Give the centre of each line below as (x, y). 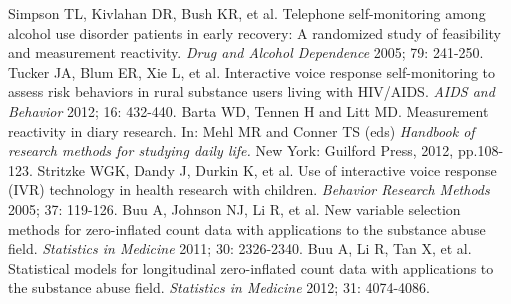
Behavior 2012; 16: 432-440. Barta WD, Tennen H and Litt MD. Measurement (248, 110)
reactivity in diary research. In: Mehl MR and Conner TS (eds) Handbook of (241, 130)
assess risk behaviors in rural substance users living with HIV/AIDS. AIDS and (251, 91)
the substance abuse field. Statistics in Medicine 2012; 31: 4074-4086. (219, 287)
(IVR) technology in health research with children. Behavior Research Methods (249, 189)
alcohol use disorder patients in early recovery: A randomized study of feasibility (254, 32)
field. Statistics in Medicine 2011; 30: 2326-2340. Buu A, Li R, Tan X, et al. (240, 248)
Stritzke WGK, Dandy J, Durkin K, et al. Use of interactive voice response (267, 169)
